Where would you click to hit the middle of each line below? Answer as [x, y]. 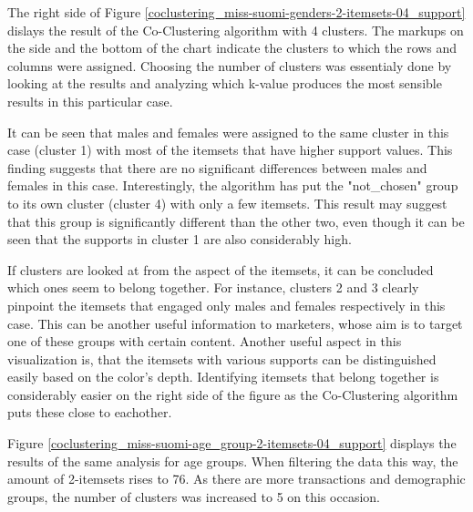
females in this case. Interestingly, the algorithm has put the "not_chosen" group [233, 185]
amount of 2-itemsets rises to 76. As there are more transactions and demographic [236, 479]
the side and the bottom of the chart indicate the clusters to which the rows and [232, 48]
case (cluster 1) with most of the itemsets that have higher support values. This [230, 150]
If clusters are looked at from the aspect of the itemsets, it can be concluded [221, 269]
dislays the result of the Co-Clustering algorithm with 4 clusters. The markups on [236, 30]
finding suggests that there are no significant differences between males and [217, 167]
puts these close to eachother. [90, 412]
